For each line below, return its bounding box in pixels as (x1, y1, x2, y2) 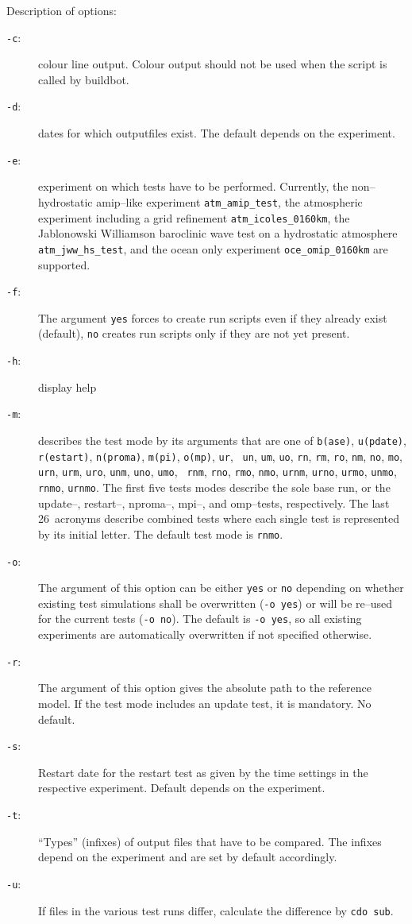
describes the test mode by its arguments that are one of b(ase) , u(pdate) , (38, 432, 406, 449)
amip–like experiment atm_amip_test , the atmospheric (96, 193, 363, 210)
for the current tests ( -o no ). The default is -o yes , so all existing (38, 610, 362, 627)
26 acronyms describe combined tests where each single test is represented (38, 510, 399, 527)
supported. (38, 256, 90, 273)
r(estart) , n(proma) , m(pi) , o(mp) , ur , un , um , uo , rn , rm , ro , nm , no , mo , (38, 447, 402, 464)
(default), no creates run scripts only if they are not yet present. (38, 325, 350, 342)
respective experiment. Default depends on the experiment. (38, 779, 325, 796)
